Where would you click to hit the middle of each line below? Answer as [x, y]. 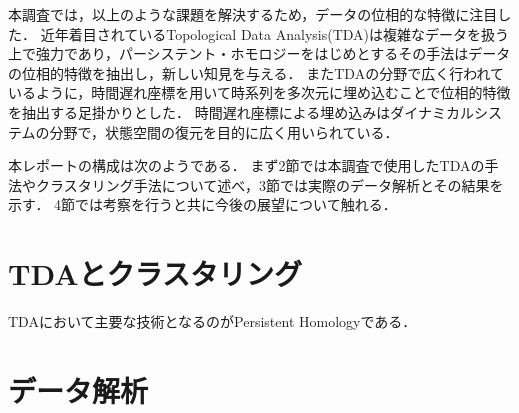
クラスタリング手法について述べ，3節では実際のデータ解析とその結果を [269, 184]
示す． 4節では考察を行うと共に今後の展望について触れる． [202, 204]
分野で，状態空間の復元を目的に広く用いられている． [224, 131]
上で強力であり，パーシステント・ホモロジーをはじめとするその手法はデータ [259, 53]
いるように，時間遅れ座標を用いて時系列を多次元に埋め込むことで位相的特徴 [259, 92]
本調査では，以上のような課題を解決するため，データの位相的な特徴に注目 [253, 14]
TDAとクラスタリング [155, 273]
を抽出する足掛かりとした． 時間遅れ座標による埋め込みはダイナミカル [241, 111]
